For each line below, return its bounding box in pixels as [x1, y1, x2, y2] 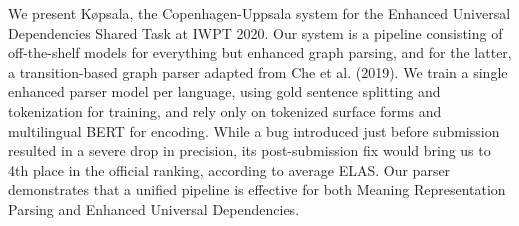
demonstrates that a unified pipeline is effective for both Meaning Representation [8, 179, 506, 200]
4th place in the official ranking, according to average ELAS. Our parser [8, 159, 451, 180]
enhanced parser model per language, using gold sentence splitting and [8, 81, 441, 102]
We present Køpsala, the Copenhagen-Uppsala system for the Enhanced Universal [8, 3, 511, 23]
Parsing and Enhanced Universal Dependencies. [8, 198, 300, 219]
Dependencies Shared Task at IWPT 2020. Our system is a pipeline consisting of [8, 22, 503, 43]
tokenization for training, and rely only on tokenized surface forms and [8, 100, 442, 121]
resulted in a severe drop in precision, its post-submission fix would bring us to [8, 140, 491, 161]
